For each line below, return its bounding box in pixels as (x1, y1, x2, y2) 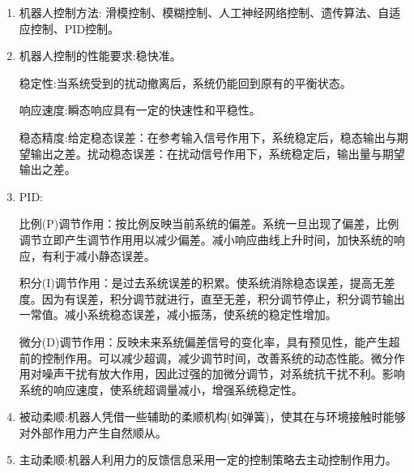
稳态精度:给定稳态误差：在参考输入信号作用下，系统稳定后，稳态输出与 (19, 128, 397, 145)
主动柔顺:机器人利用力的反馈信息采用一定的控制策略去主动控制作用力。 (19, 451, 397, 468)
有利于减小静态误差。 (41, 247, 156, 264)
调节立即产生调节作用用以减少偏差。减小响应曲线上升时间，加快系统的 (19, 230, 394, 247)
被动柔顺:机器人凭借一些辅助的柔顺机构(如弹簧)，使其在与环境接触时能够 (19, 408, 406, 425)
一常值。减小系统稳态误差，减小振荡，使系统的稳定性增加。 (19, 306, 337, 323)
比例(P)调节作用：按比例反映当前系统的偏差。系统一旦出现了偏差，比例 (19, 215, 399, 232)
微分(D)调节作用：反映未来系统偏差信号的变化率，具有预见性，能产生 (19, 333, 389, 350)
